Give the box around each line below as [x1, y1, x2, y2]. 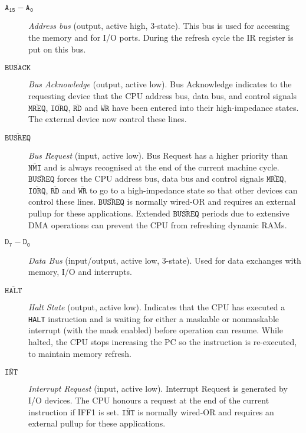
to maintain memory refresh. [28, 347, 131, 359]
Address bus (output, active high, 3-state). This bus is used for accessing [28, 19, 289, 32]
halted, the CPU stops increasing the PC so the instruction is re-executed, [28, 335, 297, 347]
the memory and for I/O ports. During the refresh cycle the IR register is [28, 31, 294, 44]
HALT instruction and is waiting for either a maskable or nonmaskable [28, 312, 279, 324]
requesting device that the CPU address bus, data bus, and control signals [28, 90, 297, 102]
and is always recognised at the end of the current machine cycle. [44, 160, 279, 173]
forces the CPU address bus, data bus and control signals [57, 172, 264, 185]
